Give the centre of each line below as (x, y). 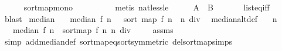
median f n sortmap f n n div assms (93, 30)
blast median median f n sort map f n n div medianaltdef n (141, 18)
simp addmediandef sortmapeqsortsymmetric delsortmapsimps (118, 41)
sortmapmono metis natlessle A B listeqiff (147, 7)
